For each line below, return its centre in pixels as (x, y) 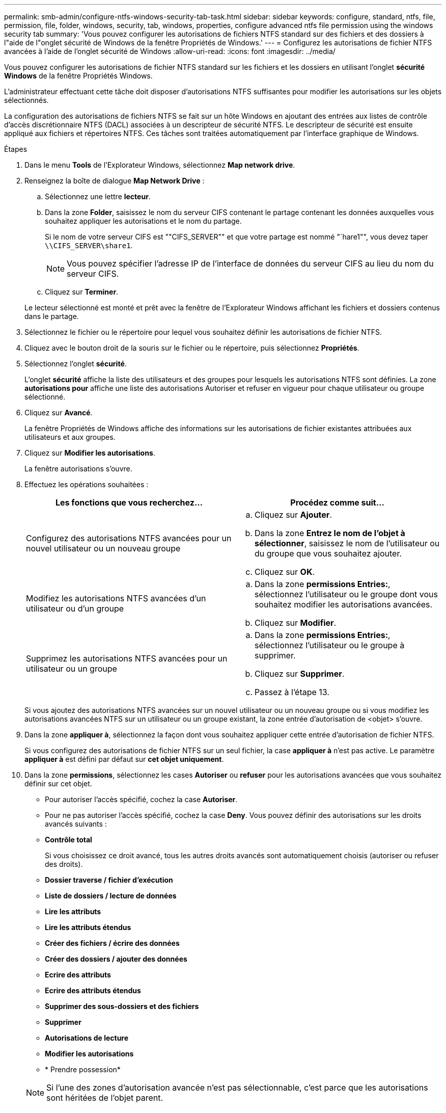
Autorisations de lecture (87, 1038)
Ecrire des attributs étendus (93, 990)
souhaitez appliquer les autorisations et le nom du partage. (143, 221)
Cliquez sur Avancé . (59, 413)
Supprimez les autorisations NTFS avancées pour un (127, 658)
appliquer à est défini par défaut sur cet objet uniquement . (124, 759)
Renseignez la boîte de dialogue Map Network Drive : (115, 181)
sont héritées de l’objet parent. (105, 1098)
